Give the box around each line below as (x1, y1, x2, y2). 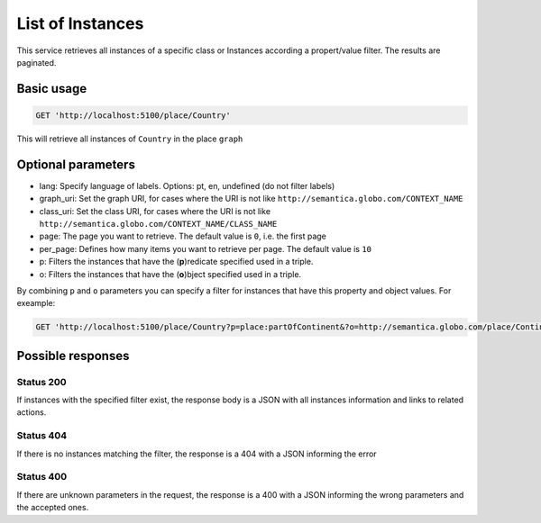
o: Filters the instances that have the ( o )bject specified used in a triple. (39, 268, 302, 279)
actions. (16, 407, 47, 418)
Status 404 (16, 429, 68, 442)
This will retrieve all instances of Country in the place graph (16, 133, 243, 144)
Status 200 (16, 375, 67, 388)
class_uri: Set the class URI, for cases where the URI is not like (39, 205, 270, 216)
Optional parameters (16, 157, 135, 172)
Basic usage (16, 81, 87, 96)
